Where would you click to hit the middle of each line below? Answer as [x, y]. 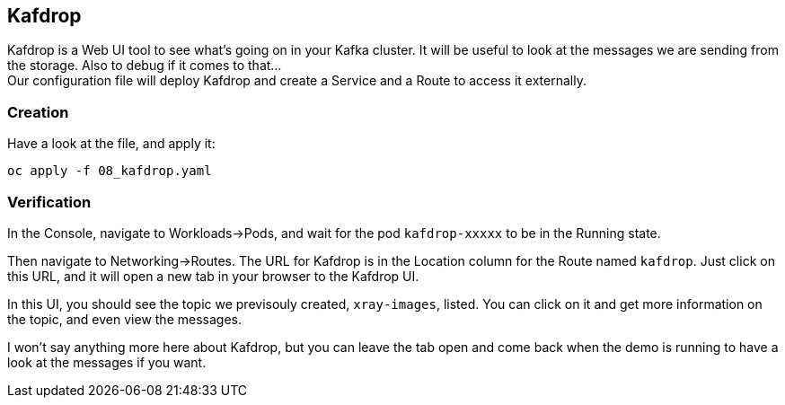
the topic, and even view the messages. [124, 319]
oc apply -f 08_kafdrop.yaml [110, 171]
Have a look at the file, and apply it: [111, 144]
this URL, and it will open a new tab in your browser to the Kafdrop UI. [213, 276]
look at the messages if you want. [107, 362]
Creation [38, 112]
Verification [49, 202]
